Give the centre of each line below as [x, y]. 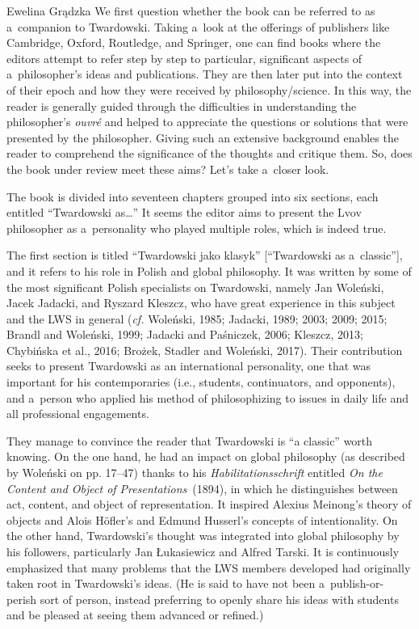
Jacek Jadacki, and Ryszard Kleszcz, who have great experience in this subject [201, 303]
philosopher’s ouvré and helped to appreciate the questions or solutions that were [207, 122]
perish [22, 599]
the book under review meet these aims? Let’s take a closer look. [168, 169]
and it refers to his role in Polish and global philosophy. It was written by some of [209, 270]
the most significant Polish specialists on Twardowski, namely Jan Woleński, [195, 287]
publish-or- [357, 583]
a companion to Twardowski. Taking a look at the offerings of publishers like [198, 26]
